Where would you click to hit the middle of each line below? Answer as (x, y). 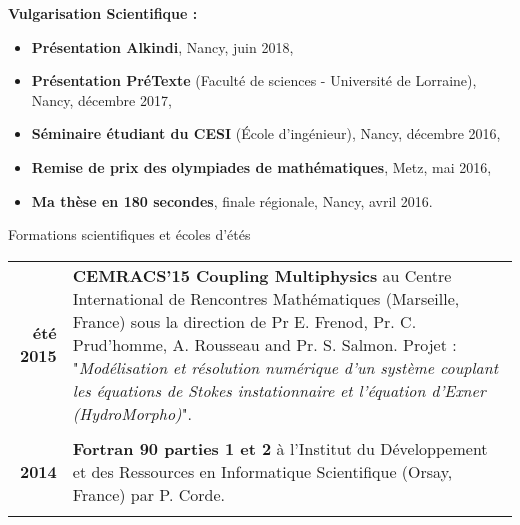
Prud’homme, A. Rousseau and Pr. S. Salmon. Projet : (264, 344)
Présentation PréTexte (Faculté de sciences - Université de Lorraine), (254, 80)
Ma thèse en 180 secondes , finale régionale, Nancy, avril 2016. (232, 200)
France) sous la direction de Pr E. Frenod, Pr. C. (244, 321)
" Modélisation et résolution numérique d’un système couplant (285, 367)
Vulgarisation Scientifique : (103, 13)
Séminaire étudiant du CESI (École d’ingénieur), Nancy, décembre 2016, (266, 133)
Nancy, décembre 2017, (101, 99)
